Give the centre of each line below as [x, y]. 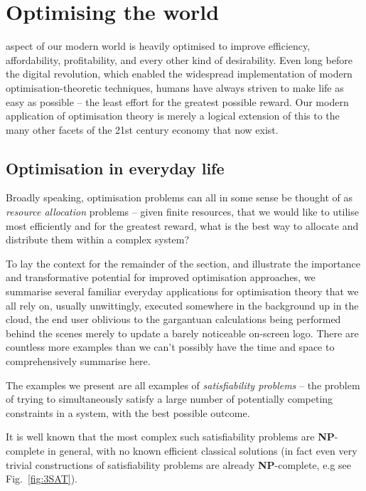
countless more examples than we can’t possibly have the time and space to [170, 347]
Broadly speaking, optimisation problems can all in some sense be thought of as [179, 197]
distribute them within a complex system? [98, 239]
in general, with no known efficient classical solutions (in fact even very [203, 450]
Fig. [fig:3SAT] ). [42, 479]
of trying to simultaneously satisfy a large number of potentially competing [169, 399]
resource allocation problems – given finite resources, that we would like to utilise [182, 212]
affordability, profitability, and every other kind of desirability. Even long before [179, 59]
